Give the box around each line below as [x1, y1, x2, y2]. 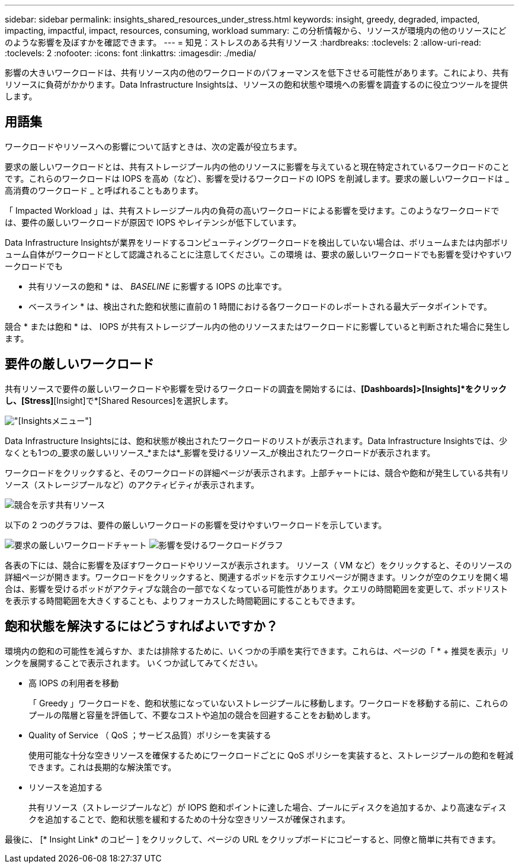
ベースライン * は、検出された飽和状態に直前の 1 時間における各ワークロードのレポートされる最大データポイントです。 [28, 301, 492, 311]
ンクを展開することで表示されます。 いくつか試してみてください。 [5, 657, 263, 668]
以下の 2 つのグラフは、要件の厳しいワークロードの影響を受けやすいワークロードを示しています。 [5, 519, 387, 530]
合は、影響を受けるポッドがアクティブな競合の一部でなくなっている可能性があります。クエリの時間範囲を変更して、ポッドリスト [5, 583, 508, 594]
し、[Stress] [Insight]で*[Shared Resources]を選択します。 [5, 395, 233, 406]
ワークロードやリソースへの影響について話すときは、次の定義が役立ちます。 [5, 141, 302, 152]
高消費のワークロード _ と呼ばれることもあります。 [5, 185, 203, 195]
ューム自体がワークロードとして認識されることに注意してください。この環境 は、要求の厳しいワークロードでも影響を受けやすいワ [5, 249, 512, 259]
